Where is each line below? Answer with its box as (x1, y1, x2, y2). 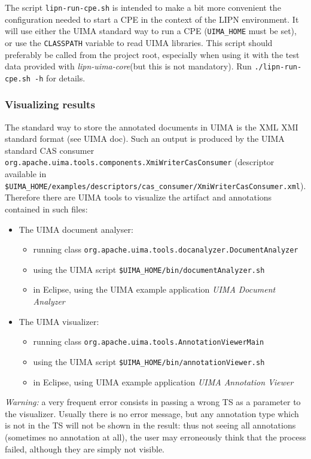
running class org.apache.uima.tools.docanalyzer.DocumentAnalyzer (33, 243, 298, 256)
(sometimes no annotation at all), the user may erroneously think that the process (5, 430, 306, 443)
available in (5, 168, 47, 180)
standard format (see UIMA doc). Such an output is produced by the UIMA (5, 132, 285, 145)
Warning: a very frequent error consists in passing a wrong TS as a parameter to (5, 396, 301, 408)
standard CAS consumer (5, 144, 94, 156)
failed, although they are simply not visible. (5, 442, 165, 455)
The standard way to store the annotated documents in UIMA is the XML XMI (5, 120, 298, 133)
